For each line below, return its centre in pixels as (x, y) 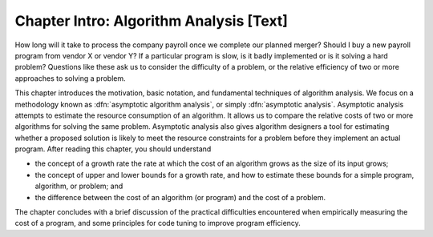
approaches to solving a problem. (70, 78)
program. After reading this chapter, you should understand (113, 149)
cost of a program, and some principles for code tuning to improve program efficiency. (158, 223)
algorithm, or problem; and (79, 186)
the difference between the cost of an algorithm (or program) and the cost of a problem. (180, 197)
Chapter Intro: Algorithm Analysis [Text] (152, 21)
